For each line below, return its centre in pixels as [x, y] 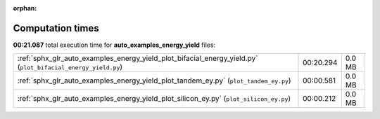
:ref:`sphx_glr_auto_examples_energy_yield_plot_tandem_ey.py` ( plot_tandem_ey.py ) [154, 80]
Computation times [56, 28]
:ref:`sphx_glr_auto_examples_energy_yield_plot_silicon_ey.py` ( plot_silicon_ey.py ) [154, 99]
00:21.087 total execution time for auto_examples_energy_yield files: [114, 45]
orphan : [25, 8]
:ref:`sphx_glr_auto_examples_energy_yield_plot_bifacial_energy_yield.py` [138, 58]
